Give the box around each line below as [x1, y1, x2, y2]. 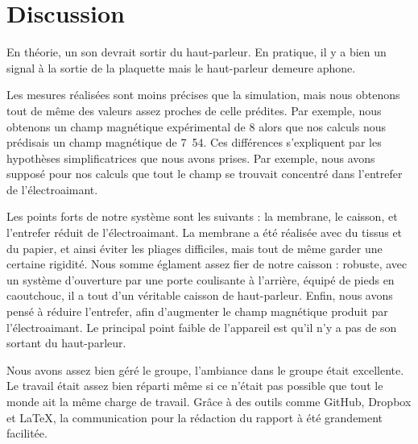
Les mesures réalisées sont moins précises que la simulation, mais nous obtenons [6, 86, 400, 103]
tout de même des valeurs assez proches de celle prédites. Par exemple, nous [6, 102, 382, 118]
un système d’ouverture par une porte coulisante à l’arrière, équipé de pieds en [6, 271, 395, 288]
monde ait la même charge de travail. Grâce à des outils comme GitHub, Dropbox [6, 393, 412, 409]
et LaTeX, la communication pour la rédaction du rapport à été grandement [6, 409, 383, 425]
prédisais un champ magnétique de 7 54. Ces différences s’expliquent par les [6, 134, 382, 151]
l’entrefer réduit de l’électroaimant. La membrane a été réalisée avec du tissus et [6, 224, 403, 241]
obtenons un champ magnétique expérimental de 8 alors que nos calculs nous [6, 118, 387, 135]
